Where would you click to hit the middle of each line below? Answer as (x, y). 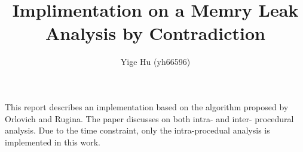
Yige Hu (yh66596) (155, 62)
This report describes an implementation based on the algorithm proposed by (147, 106)
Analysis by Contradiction (155, 33)
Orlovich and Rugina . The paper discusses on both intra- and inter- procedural (149, 118)
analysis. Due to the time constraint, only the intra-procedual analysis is (137, 130)
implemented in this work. (53, 142)
